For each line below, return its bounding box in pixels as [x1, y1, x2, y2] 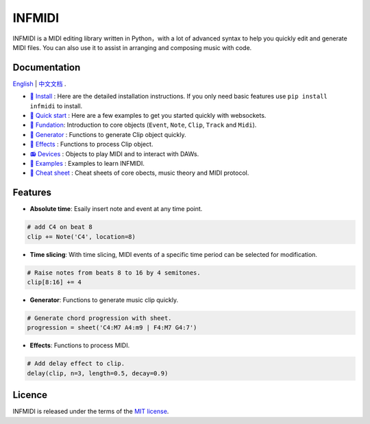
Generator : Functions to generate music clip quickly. [29, 295, 178, 304]
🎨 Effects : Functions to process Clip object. [29, 140, 153, 149]
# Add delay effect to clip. [27, 360, 125, 368]
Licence [12, 389, 48, 401]
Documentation [12, 62, 81, 73]
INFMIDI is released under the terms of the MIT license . [12, 408, 169, 416]
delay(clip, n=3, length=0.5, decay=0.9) [27, 369, 169, 377]
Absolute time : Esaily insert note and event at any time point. [29, 205, 203, 213]
